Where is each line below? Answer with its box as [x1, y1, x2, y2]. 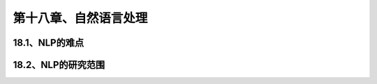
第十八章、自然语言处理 [13, 10, 148, 26]
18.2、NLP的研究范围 [13, 59, 105, 71]
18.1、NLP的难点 [13, 37, 84, 49]
